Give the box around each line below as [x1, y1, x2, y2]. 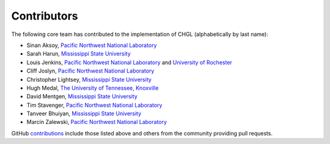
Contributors [11, 9, 79, 23]
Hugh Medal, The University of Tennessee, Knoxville [26, 84, 159, 92]
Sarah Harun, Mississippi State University [26, 50, 131, 57]
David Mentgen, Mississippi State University [26, 93, 137, 100]
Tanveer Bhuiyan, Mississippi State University [26, 110, 142, 117]
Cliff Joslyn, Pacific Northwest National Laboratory [26, 67, 155, 74]
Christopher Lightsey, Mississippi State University [26, 76, 152, 83]
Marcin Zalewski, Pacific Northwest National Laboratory [26, 118, 167, 126]
